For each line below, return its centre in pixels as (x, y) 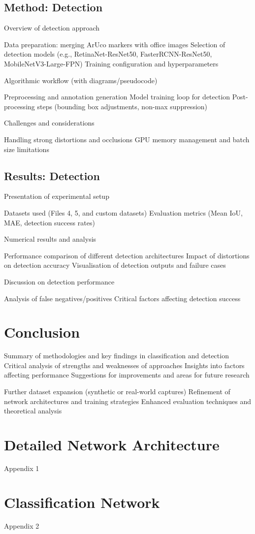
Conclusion (42, 332)
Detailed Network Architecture (112, 444)
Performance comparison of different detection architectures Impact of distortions (127, 255)
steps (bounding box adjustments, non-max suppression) (122, 106)
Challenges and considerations (49, 123)
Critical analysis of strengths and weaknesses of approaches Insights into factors (124, 365)
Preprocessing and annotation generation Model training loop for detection (117, 97)
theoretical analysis (33, 411)
